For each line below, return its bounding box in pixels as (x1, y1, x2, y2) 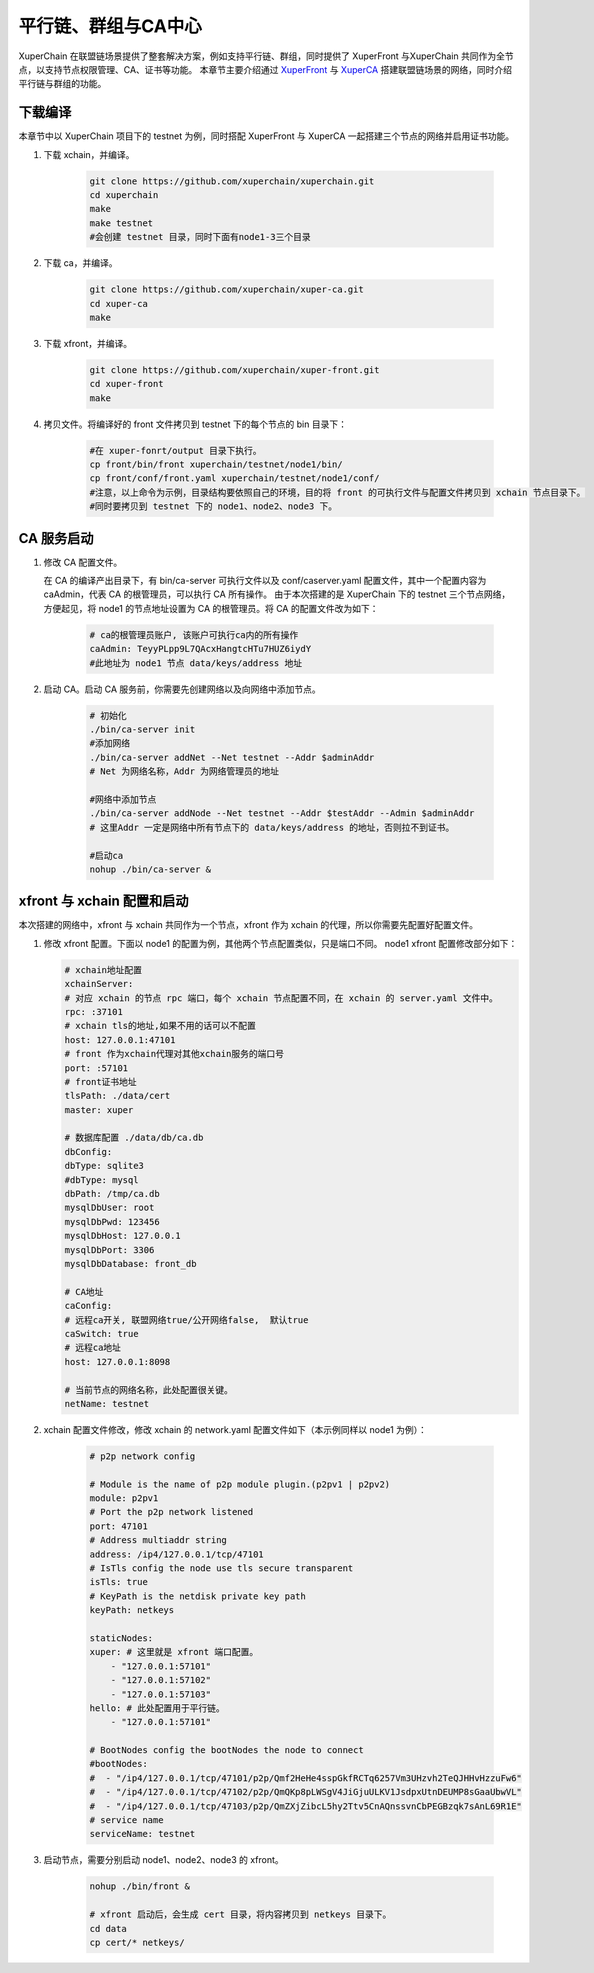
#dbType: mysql (64, 1174, 139, 1185)
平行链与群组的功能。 (18, 78, 107, 90)
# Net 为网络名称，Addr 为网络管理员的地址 (89, 766, 280, 777)
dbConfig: (64, 1146, 113, 1157)
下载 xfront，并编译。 (43, 337, 133, 349)
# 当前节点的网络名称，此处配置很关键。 (64, 1384, 234, 1395)
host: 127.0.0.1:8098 (64, 1356, 171, 1367)
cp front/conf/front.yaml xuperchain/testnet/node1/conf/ (89, 473, 380, 484)
